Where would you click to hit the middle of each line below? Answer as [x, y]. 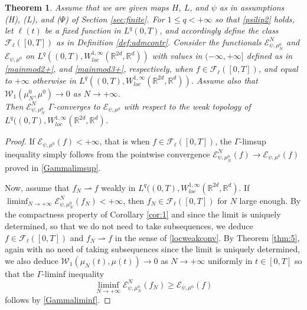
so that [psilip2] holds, [255, 19]
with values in [177, 56]
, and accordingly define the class [219, 30]
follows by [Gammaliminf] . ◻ [58, 300]
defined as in [270, 56]
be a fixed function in [83, 30]
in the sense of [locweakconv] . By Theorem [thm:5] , [207, 237]
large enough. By [270, 200]
